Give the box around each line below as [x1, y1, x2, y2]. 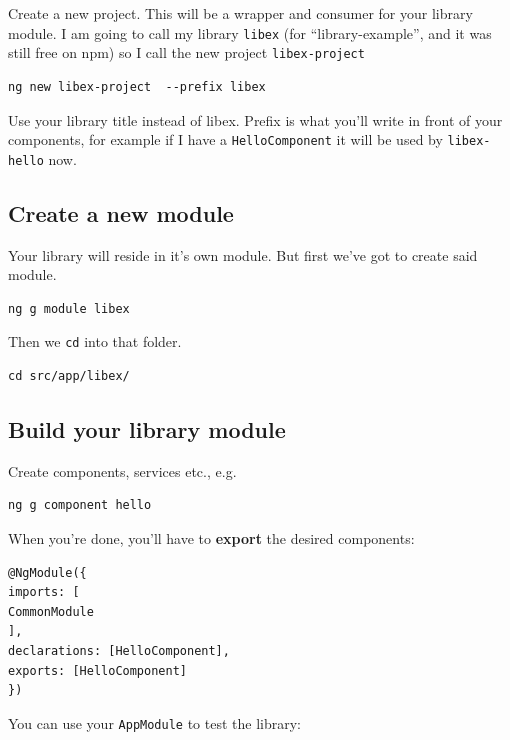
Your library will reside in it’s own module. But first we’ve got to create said [8, 244, 478, 265]
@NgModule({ [8, 565, 87, 580]
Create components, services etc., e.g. [8, 460, 237, 481]
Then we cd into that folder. [8, 331, 182, 352]
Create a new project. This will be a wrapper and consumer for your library [8, 3, 473, 23]
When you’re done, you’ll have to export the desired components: [8, 528, 415, 549]
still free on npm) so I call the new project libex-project [8, 42, 365, 63]
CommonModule [8, 604, 94, 619]
